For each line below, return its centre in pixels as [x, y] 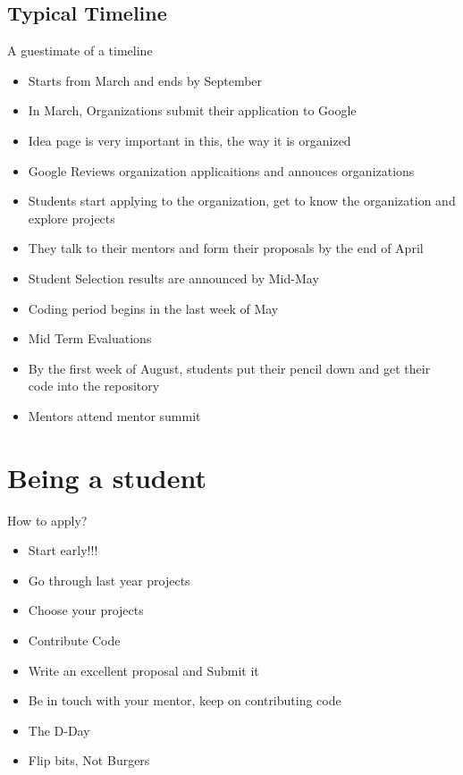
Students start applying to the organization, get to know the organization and [242, 201]
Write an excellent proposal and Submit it [143, 670]
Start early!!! [63, 550]
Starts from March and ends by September [145, 80]
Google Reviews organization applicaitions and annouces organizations [221, 170]
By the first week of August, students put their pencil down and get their [229, 368]
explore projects [72, 218]
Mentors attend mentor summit [114, 415]
